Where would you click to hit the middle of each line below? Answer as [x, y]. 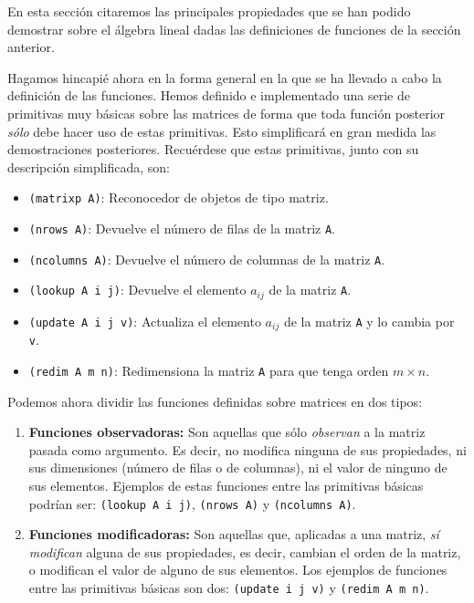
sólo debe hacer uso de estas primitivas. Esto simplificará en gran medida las [222, 131]
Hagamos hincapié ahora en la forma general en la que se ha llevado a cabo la [225, 77]
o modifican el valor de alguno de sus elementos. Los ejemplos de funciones [238, 570]
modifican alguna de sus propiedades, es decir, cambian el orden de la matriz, [245, 551]
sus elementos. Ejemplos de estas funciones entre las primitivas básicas [226, 485]
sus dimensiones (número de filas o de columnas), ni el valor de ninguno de [238, 468]
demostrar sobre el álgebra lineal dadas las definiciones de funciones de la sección [234, 29]
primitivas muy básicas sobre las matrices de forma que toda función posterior [226, 113]
